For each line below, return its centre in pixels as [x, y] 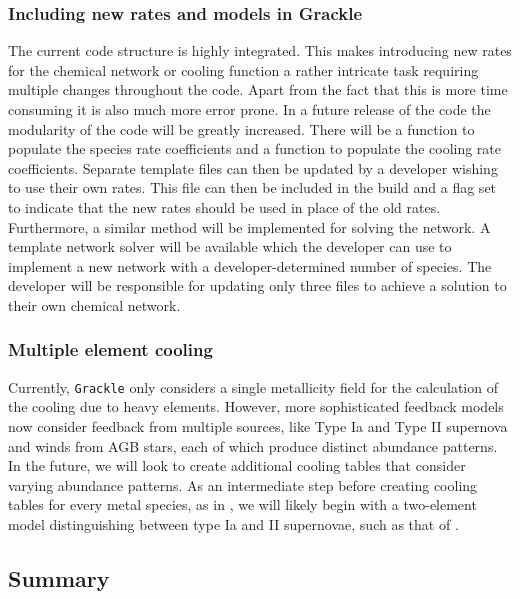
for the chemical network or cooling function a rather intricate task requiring [243, 69]
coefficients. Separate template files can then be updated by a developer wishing [253, 167]
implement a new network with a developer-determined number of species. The [250, 265]
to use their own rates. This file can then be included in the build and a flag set [252, 187]
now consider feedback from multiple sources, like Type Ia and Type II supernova [258, 426]
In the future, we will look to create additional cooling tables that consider [237, 465]
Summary [59, 577]
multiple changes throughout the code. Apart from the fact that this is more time [258, 89]
